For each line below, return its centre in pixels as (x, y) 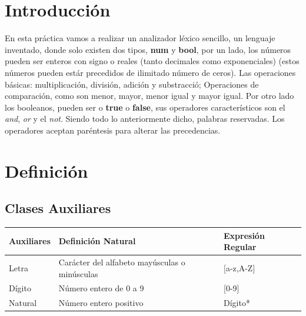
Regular (240, 247)
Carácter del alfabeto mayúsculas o (122, 262)
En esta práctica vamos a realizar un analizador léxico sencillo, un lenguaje (140, 38)
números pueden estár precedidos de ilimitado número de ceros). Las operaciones (150, 72)
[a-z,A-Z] (240, 267)
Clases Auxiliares (58, 208)
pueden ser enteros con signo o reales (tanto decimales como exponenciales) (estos (152, 61)
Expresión (244, 235)
